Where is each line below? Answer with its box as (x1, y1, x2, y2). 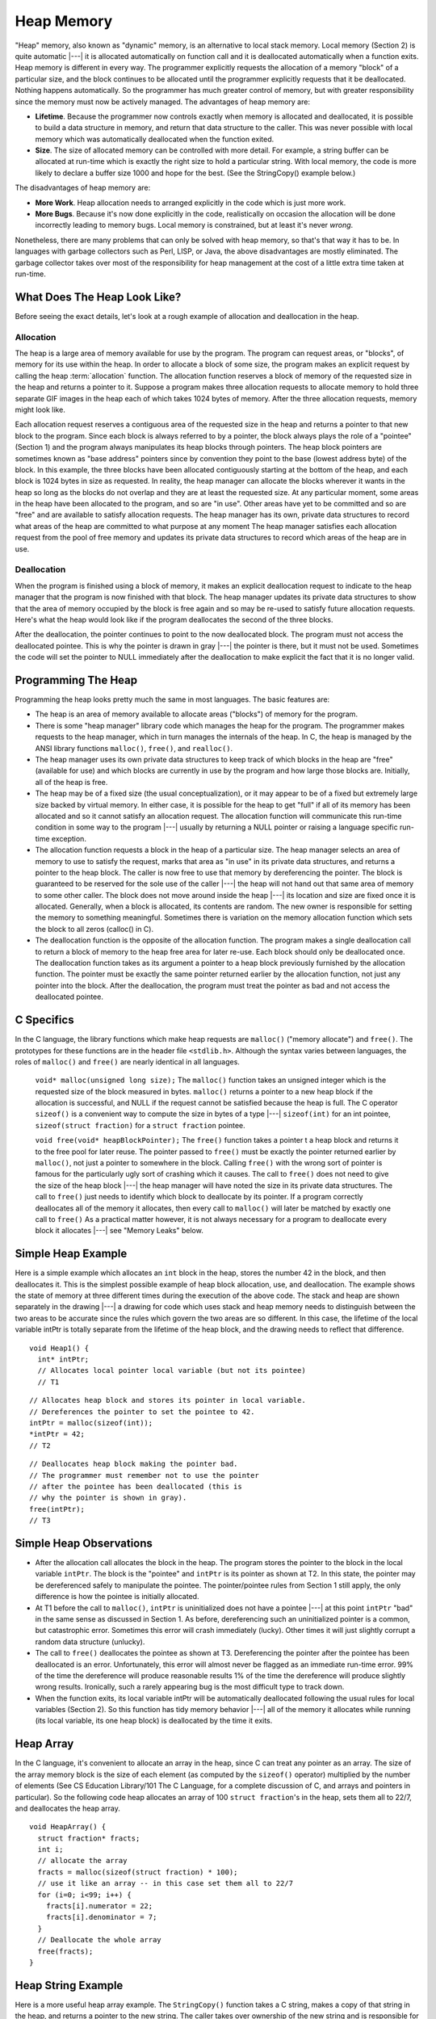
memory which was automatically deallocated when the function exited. (35, 134, 275, 144)
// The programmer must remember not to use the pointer (29, 1471, 260, 1480)
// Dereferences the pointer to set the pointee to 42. (29, 1407, 255, 1417)
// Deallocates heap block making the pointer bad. (29, 1459, 238, 1469)
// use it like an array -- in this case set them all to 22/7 (37, 1878, 294, 1888)
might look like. (15, 405, 66, 414)
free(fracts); (37, 1946, 94, 1956)
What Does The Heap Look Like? (15, 290, 182, 304)
